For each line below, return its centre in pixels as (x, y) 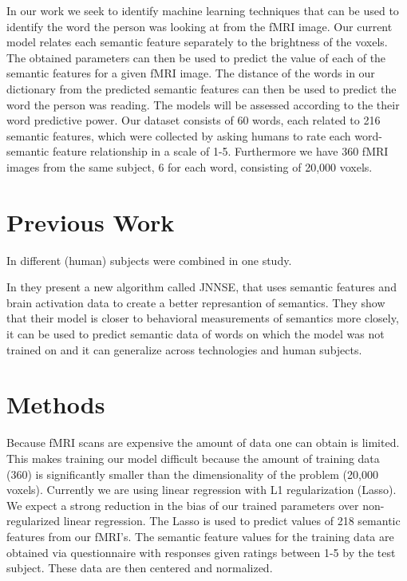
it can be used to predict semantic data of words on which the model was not (196, 334)
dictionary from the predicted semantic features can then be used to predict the (202, 88)
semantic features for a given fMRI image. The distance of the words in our (191, 73)
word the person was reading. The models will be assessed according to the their (203, 104)
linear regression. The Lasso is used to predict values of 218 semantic (232, 521)
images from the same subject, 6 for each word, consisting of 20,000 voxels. (190, 166)
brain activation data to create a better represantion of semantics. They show (196, 302)
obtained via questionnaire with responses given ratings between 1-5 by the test (201, 552)
